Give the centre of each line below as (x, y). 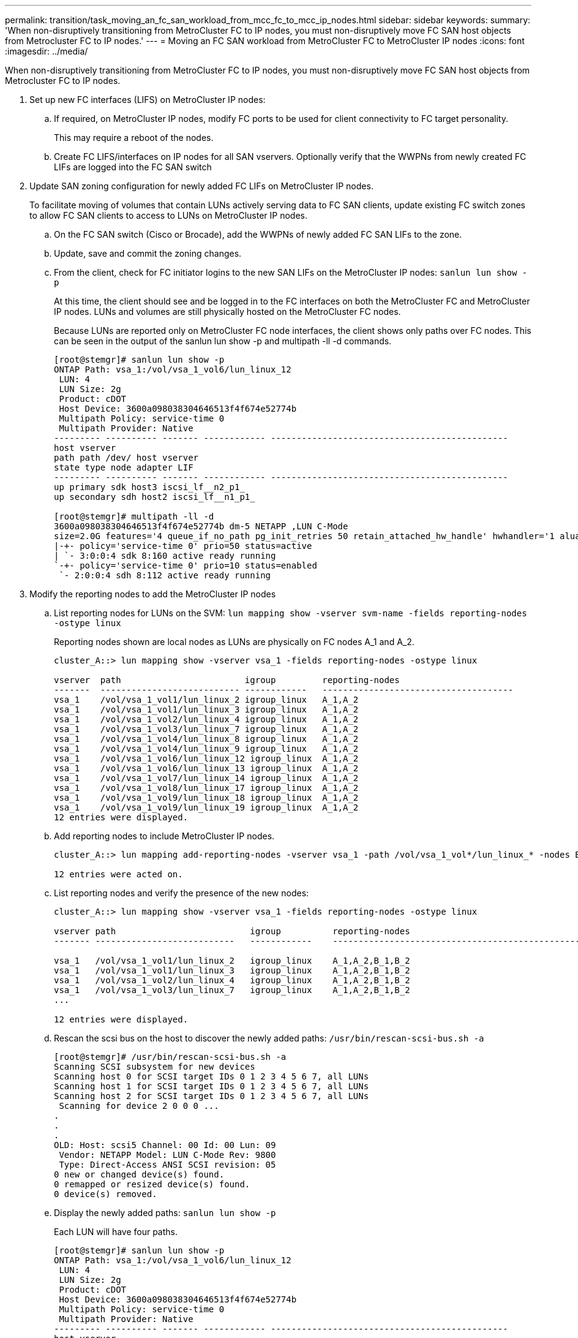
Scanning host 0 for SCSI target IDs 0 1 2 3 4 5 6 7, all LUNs (212, 1076)
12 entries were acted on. (118, 874)
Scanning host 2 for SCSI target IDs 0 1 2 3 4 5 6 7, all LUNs (212, 1096)
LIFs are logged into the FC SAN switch (133, 167)
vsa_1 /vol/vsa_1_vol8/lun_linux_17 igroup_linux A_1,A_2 (206, 788)
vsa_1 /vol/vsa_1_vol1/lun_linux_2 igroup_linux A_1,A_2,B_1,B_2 (232, 961)
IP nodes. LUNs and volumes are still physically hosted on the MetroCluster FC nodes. (227, 312)
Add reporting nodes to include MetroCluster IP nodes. (164, 836)
